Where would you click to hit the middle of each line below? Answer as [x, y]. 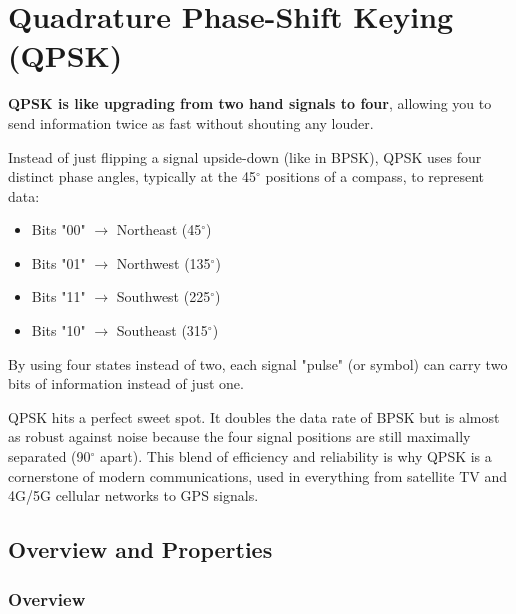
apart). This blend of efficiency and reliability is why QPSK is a [296, 456]
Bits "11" [58, 296]
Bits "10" [58, 330]
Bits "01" [58, 262]
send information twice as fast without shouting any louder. [191, 122]
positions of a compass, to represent [375, 176]
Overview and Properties [140, 549]
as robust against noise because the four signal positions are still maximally [239, 436]
